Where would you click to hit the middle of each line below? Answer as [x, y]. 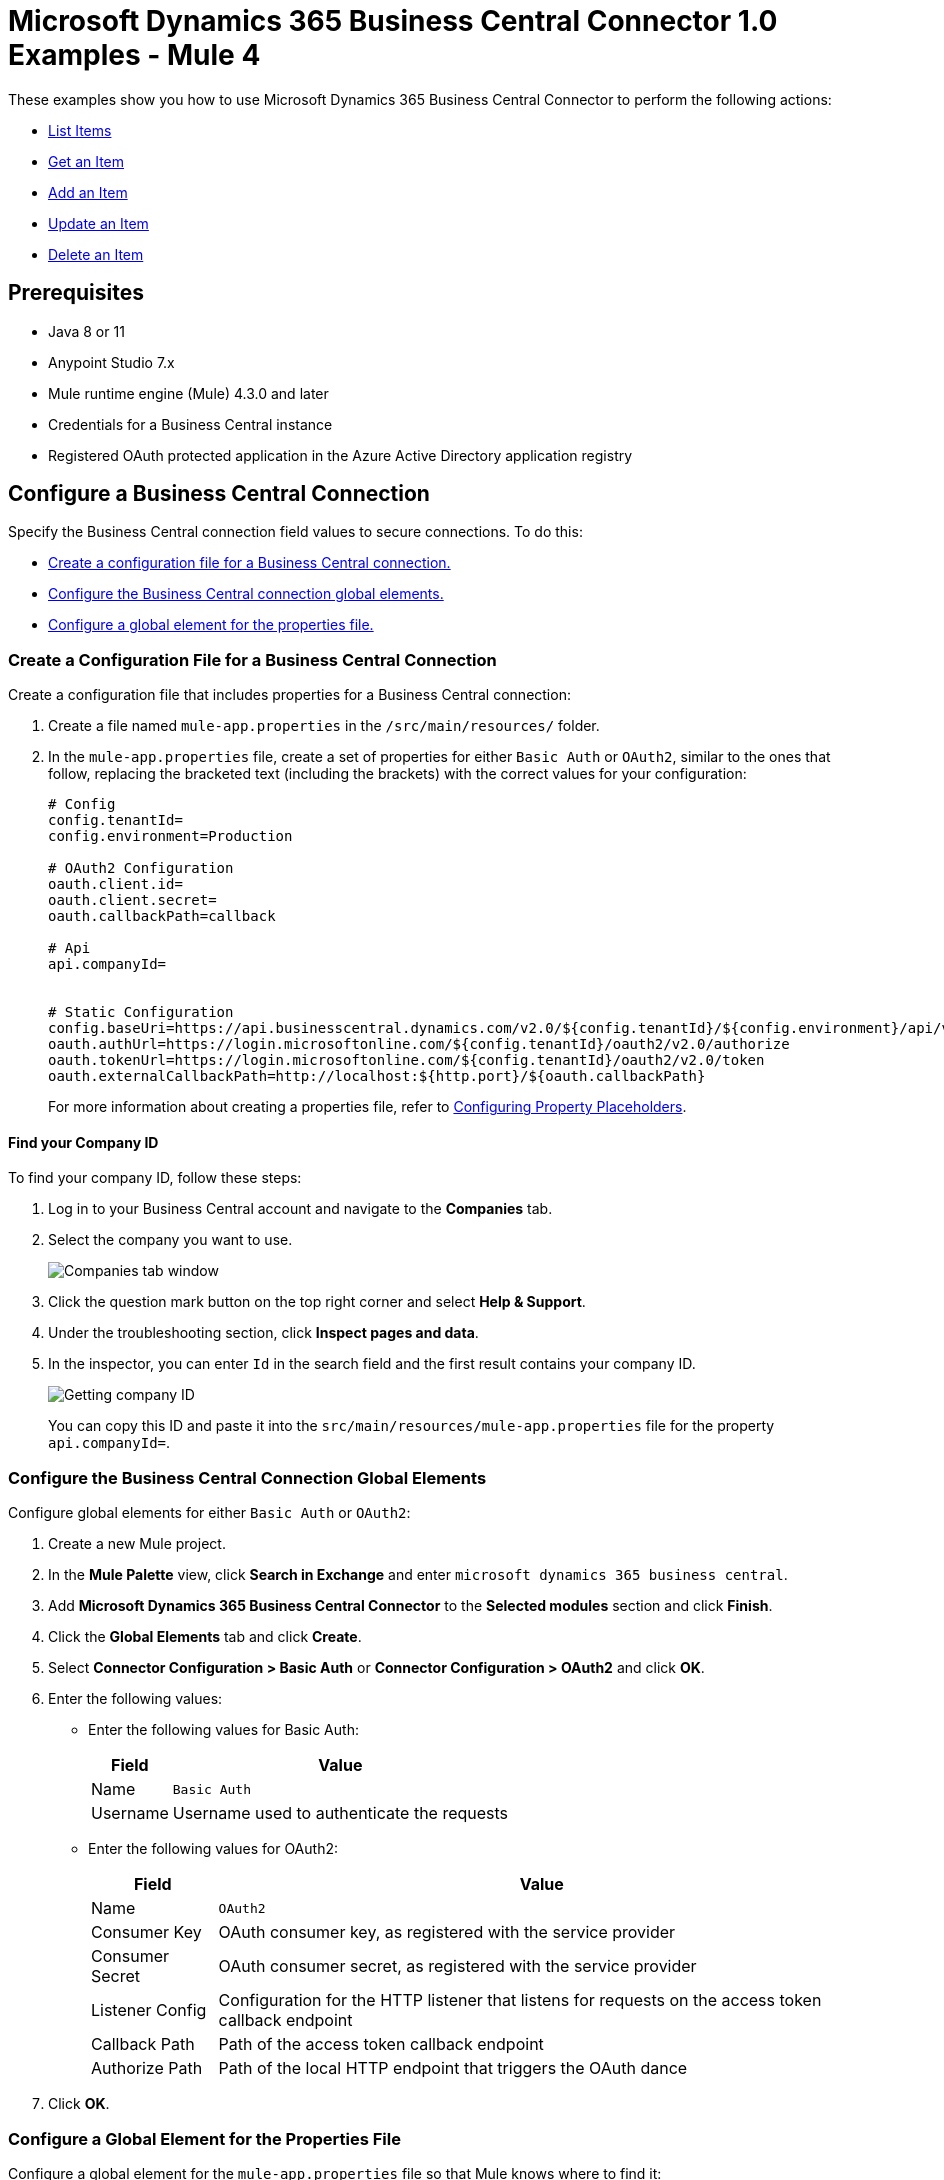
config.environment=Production [170, 836]
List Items [80, 130]
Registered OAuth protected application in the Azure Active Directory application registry [340, 455]
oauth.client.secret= [132, 900]
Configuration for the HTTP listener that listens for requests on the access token [520, 2000]
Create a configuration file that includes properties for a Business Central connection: [289, 695]
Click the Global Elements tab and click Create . [205, 1637]
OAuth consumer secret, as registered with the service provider [457, 1966]
